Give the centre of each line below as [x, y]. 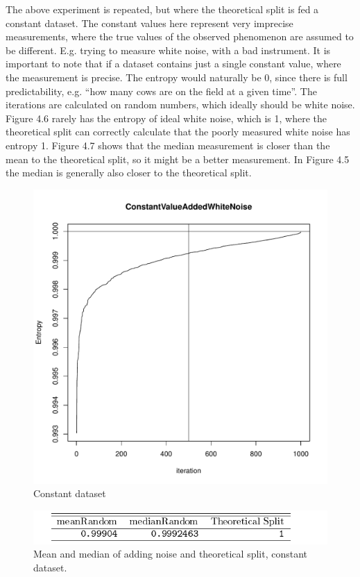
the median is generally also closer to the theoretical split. [129, 173]
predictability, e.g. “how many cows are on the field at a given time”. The [161, 91]
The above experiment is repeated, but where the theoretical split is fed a [162, 9]
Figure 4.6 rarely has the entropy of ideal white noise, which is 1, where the [166, 118]
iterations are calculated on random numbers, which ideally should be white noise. [180, 104]
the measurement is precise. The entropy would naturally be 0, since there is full [177, 77]
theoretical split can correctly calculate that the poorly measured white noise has [178, 132]
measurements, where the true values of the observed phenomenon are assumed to [180, 36]
